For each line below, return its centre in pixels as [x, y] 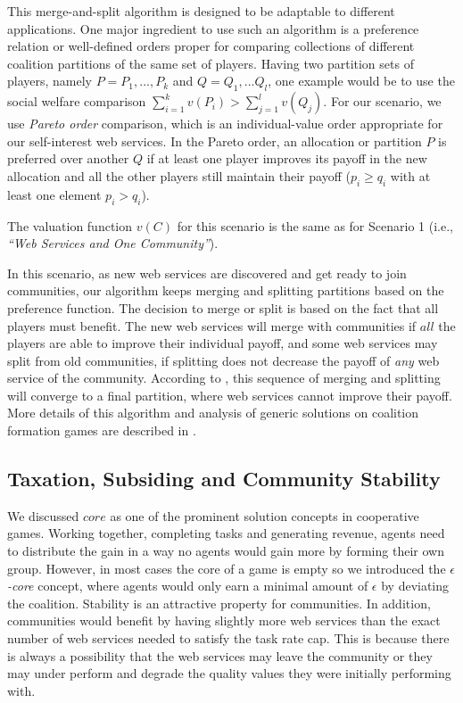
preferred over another [68, 158]
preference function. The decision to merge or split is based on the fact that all [223, 307]
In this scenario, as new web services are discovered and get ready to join [207, 273]
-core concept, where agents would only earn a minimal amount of [188, 586]
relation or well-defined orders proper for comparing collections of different [211, 46]
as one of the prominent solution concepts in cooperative [265, 515]
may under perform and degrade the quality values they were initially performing [229, 673]
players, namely [50, 81]
